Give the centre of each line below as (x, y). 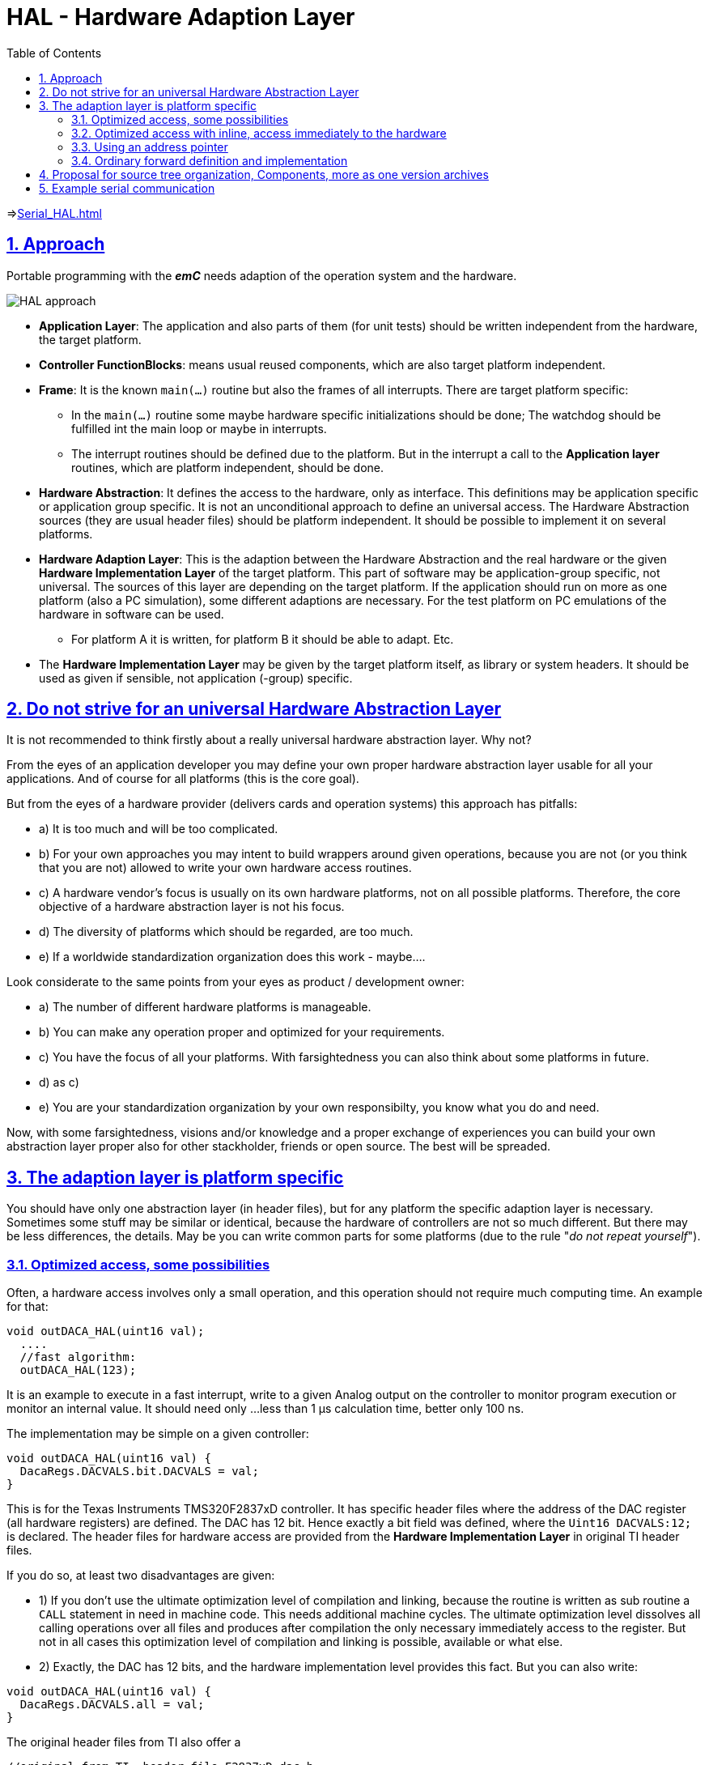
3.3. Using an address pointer (150, 147)
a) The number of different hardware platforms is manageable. (205, 1007)
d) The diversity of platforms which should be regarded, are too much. (226, 932)
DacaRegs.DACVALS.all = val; (112, 1705)
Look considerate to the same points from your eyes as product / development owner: (236, 982)
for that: (28, 1307)
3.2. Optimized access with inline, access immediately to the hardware (259, 133)
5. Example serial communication (127, 188)
